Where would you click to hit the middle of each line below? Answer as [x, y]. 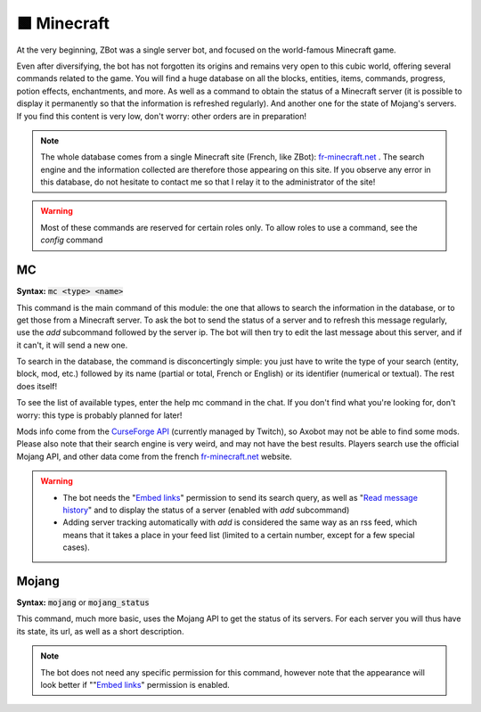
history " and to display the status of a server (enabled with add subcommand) [206, 510]
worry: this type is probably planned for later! [99, 415]
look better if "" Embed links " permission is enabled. [135, 685]
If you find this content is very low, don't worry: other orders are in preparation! [162, 116]
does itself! [37, 386]
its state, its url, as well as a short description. [100, 631]
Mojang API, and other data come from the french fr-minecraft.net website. [155, 456]
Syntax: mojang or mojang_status [83, 602]
